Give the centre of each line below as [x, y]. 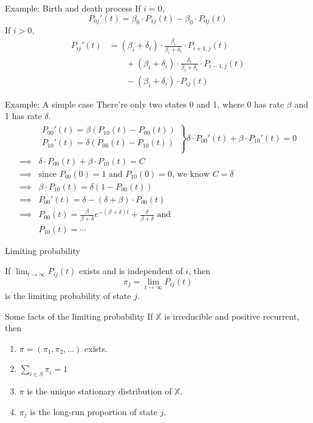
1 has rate [23, 116]
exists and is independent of [131, 271]
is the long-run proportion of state [94, 411]
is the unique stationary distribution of [99, 391]
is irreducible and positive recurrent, [232, 316]
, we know [191, 174]
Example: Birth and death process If [73, 8]
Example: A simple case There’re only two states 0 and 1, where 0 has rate [145, 104]
